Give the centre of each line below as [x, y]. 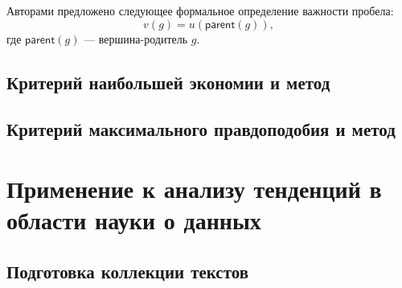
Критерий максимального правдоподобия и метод [201, 129]
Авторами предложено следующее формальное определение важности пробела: [200, 10]
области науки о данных [134, 220]
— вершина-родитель [136, 38]
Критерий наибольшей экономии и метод [168, 82]
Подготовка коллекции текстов [128, 271]
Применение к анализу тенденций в [194, 188]
